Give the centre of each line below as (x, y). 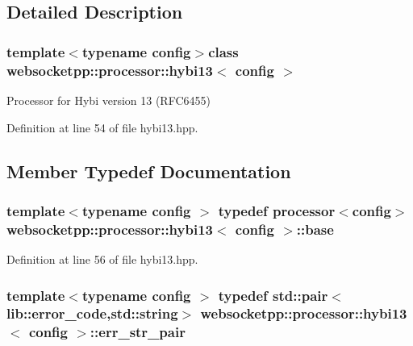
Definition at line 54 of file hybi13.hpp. (102, 127)
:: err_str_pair (138, 332)
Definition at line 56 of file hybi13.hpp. (102, 259)
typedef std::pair (273, 295)
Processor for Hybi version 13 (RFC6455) (108, 100)
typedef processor (277, 210)
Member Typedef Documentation (149, 171)
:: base (315, 229)
